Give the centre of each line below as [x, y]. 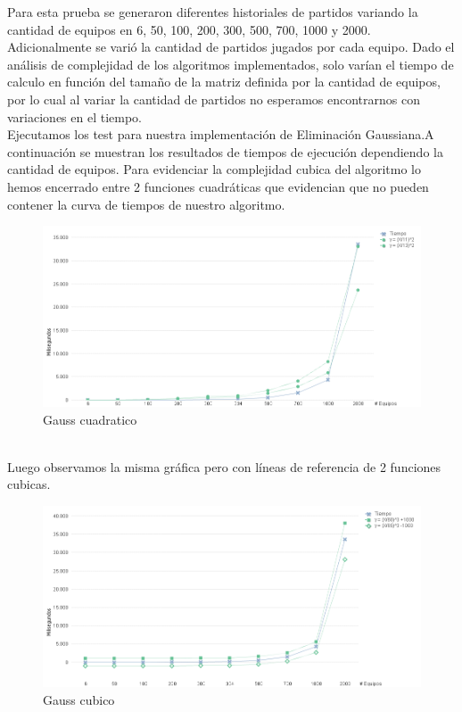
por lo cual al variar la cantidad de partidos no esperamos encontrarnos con [214, 99]
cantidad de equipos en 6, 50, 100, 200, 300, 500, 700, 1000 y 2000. [189, 29]
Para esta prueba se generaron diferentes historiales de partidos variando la [213, 12]
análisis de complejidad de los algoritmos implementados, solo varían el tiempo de [231, 64]
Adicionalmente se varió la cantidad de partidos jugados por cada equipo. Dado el [231, 47]
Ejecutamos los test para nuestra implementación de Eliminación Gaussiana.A [221, 134]
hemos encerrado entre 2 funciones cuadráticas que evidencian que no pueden [218, 186]
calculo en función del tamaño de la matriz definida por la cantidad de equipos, [224, 82]
